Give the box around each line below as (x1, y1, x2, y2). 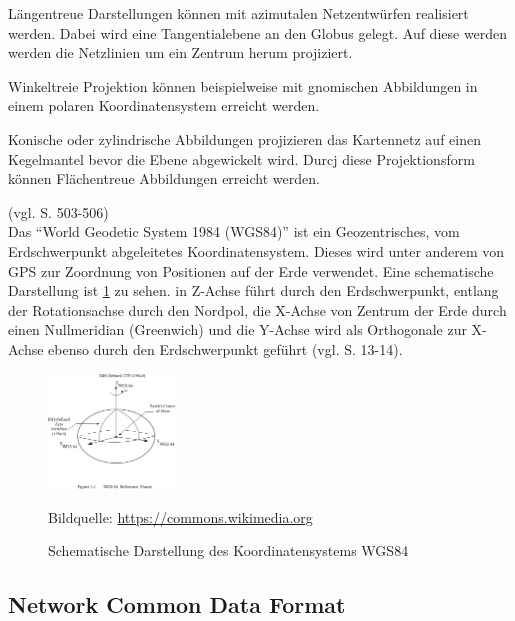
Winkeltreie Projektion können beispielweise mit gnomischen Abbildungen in (8, 75, 478, 96)
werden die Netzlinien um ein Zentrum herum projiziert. (8, 42, 353, 63)
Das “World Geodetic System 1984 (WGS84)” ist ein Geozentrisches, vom (8, 221, 460, 242)
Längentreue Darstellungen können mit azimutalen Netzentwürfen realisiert (8, 3, 469, 23)
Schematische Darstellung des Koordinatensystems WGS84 (48, 540, 409, 561)
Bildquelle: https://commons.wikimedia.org (48, 506, 313, 527)
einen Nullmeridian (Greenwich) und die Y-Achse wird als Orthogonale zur (8, 319, 467, 340)
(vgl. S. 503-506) (8, 201, 109, 222)
